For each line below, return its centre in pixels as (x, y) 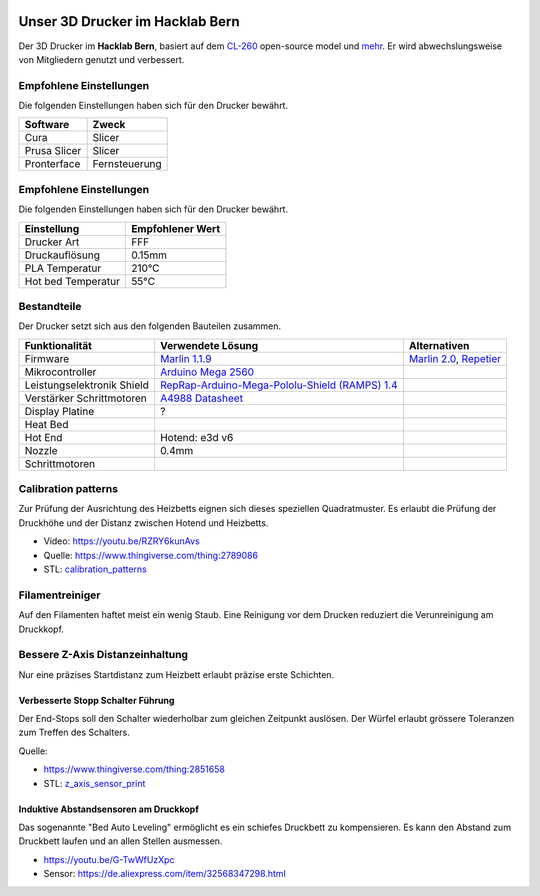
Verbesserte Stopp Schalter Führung (96, 700)
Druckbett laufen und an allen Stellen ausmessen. (120, 841)
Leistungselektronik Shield (86, 385)
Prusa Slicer (53, 151)
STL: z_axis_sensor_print (94, 783)
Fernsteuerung (127, 164)
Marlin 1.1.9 (186, 358)
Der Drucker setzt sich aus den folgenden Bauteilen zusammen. (150, 326)
